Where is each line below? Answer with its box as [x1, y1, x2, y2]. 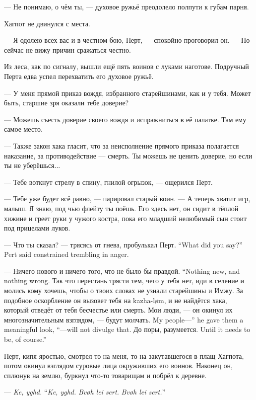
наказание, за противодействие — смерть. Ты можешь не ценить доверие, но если [4, 150, 253, 160]
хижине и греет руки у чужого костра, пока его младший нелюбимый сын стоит [4, 213, 247, 223]
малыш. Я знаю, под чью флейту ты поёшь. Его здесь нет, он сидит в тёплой [4, 203, 239, 213]
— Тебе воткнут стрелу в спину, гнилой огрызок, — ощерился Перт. [4, 176, 213, 187]
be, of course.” [4, 334, 47, 344]
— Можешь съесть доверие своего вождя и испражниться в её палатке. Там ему [4, 114, 247, 124]
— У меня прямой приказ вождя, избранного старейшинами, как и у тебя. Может [4, 87, 251, 98]
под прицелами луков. [4, 223, 70, 233]
